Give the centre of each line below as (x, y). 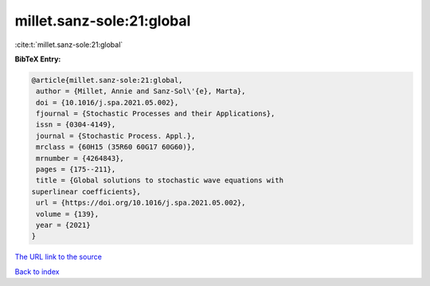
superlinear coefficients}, (86, 192)
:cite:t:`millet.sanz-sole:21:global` (69, 45)
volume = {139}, (68, 214)
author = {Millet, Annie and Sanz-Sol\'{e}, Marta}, (141, 91)
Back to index (37, 272)
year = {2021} (63, 225)
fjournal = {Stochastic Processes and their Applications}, (156, 114)
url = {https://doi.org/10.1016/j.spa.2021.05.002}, (141, 203)
